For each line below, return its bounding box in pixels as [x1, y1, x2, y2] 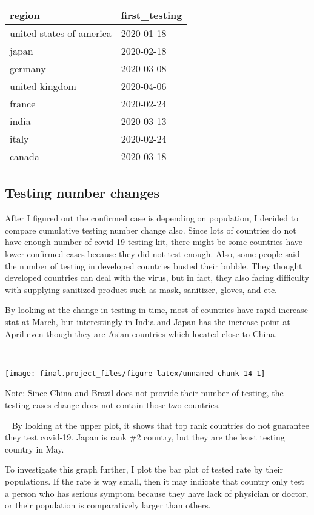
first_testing [121, 8, 182, 22]
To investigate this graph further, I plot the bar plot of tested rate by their [5, 463, 283, 476]
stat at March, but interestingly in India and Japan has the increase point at [5, 315, 290, 328]
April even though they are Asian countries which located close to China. [5, 327, 278, 340]
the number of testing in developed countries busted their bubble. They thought [5, 259, 302, 272]
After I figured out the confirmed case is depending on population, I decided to [5, 212, 299, 224]
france [10, 96, 36, 110]
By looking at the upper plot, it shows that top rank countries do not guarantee [12, 419, 309, 431]
